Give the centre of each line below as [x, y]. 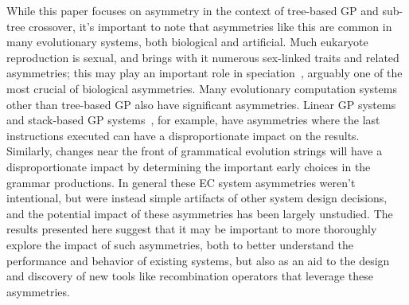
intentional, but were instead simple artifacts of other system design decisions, [197, 198]
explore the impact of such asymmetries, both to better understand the [180, 244]
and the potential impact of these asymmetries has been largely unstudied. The [200, 213]
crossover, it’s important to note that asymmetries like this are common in [210, 26]
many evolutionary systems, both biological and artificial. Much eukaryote [187, 42]
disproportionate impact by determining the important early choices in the [189, 166]
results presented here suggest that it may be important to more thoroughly [192, 229]
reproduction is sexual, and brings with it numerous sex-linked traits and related [203, 57]
